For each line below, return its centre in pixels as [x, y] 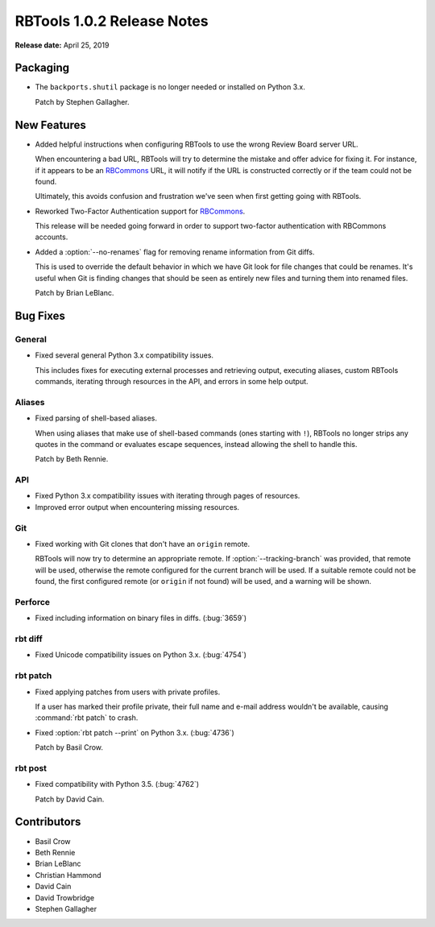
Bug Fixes [40, 315]
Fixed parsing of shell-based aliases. [96, 418]
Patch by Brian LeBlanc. [75, 293]
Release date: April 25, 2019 [62, 45]
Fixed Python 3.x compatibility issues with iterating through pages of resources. [168, 496]
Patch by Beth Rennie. [72, 459]
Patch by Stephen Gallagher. [82, 101]
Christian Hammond [68, 875]
